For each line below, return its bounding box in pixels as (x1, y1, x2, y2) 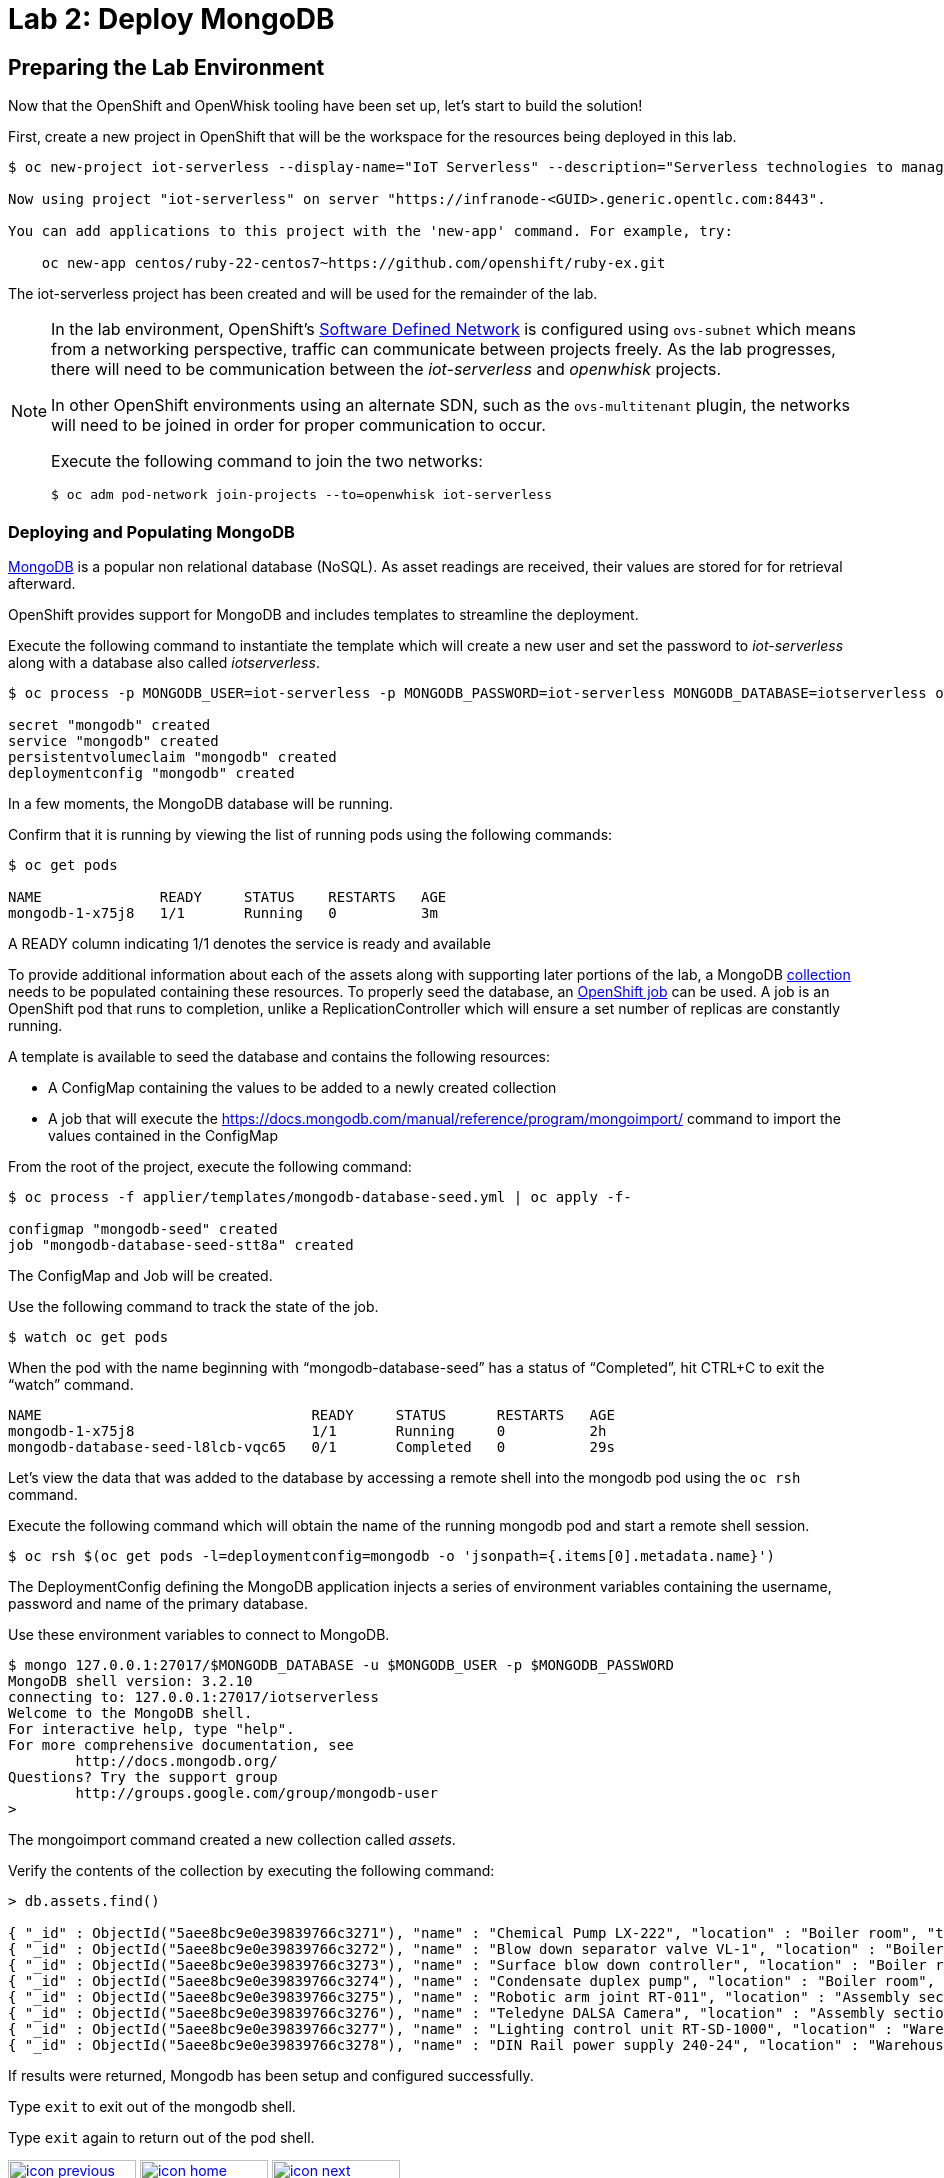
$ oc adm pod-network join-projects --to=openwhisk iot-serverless (51, 487, 552, 503)
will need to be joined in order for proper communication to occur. (51, 415, 546, 436)
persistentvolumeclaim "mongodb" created (8, 748, 337, 765)
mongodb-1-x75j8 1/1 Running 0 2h (8, 1422, 607, 1439)
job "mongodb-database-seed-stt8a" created (8, 1236, 354, 1253)
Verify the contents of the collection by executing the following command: (8, 1861, 495, 1879)
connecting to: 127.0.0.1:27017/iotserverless (8, 1688, 379, 1705)
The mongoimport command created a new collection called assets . (8, 1830, 456, 1848)
